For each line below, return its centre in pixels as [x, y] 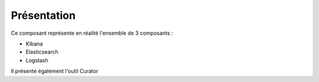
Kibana [34, 44]
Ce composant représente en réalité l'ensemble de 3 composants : [92, 33]
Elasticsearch [42, 52]
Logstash [37, 60]
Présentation [43, 15]
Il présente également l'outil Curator [55, 71]
